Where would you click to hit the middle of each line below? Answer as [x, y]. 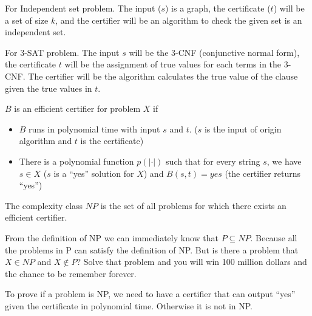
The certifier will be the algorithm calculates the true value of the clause [163, 76]
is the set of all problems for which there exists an [193, 205]
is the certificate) [112, 141]
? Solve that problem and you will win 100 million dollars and [192, 262]
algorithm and [46, 141]
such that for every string [213, 161]
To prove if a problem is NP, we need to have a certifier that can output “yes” [150, 294]
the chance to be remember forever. [71, 273]
